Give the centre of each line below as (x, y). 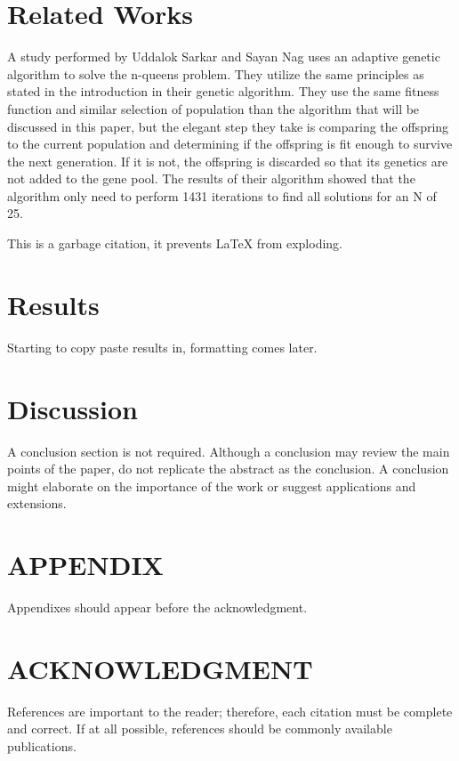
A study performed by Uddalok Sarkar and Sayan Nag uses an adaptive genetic (224, 57)
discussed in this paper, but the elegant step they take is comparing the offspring (228, 126)
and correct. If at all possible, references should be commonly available (200, 729)
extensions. (37, 503)
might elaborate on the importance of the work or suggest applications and (212, 486)
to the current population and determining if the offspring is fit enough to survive (230, 144)
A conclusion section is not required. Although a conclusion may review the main (229, 451)
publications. (42, 745)
